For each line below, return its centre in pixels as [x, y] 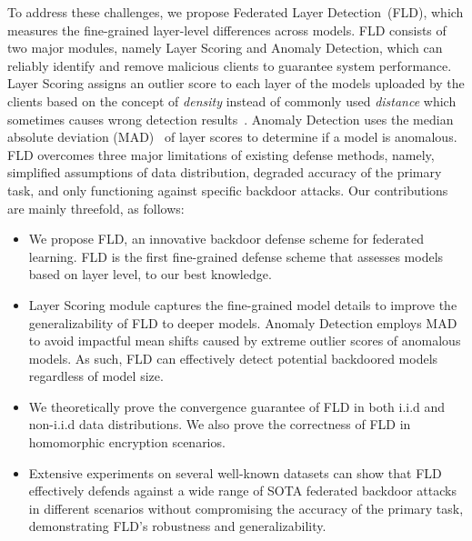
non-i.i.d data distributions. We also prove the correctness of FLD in [220, 424]
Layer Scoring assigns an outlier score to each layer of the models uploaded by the [236, 83]
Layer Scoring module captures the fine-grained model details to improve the [243, 304]
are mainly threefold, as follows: [96, 208]
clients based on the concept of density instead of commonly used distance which [232, 100]
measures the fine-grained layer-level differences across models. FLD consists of [227, 30]
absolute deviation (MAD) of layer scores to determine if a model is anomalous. [232, 137]
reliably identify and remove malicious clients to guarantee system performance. [230, 65]
